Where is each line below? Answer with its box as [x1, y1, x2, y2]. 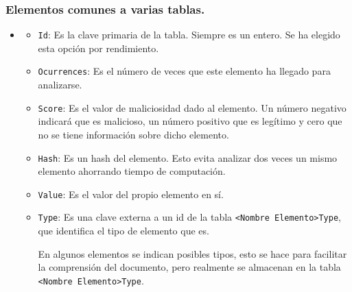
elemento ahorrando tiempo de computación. [38, 164, 226, 178]
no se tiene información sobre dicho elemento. [38, 127, 229, 141]
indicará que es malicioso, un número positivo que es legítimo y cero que [38, 114, 342, 128]
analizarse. [38, 77, 82, 92]
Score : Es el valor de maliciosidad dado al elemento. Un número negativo [38, 100, 347, 114]
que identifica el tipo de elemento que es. [38, 223, 209, 238]
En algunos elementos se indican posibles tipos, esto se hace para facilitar [38, 246, 347, 260]
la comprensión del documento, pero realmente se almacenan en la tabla [38, 260, 341, 274]
